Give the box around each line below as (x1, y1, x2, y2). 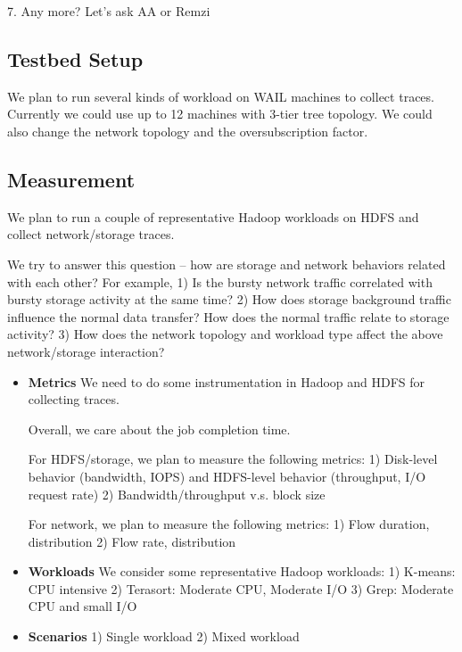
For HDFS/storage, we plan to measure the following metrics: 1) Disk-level (28, 450, 438, 468)
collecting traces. (28, 390, 120, 409)
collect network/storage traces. (7, 225, 175, 243)
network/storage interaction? (7, 342, 165, 360)
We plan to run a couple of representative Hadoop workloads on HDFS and (7, 207, 419, 226)
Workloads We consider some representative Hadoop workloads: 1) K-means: (28, 562, 456, 581)
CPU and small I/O (28, 597, 137, 615)
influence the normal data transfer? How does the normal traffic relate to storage (7, 307, 450, 326)
